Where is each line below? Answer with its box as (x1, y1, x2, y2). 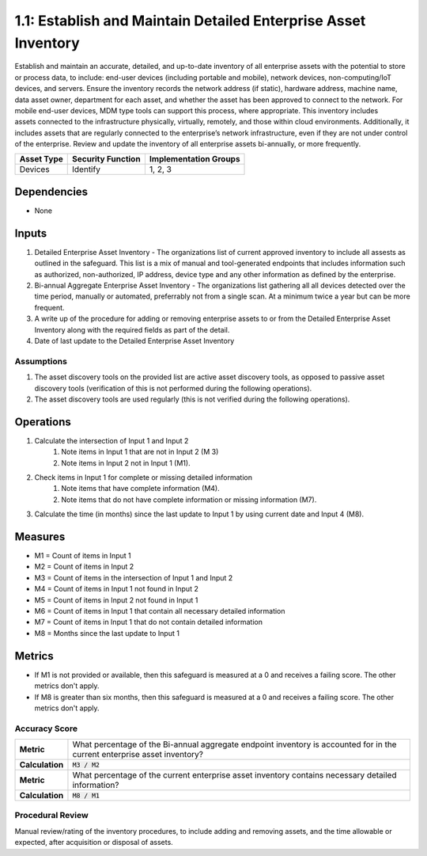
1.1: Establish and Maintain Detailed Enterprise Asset (14, 12, 366, 29)
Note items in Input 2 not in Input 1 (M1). (61, 458, 191, 467)
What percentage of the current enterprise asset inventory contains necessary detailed (72, 770, 397, 781)
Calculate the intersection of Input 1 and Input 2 (34, 436, 189, 445)
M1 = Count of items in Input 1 (34, 551, 131, 561)
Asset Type (19, 154, 63, 165)
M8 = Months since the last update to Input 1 (34, 628, 179, 637)
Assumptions (14, 356, 67, 367)
